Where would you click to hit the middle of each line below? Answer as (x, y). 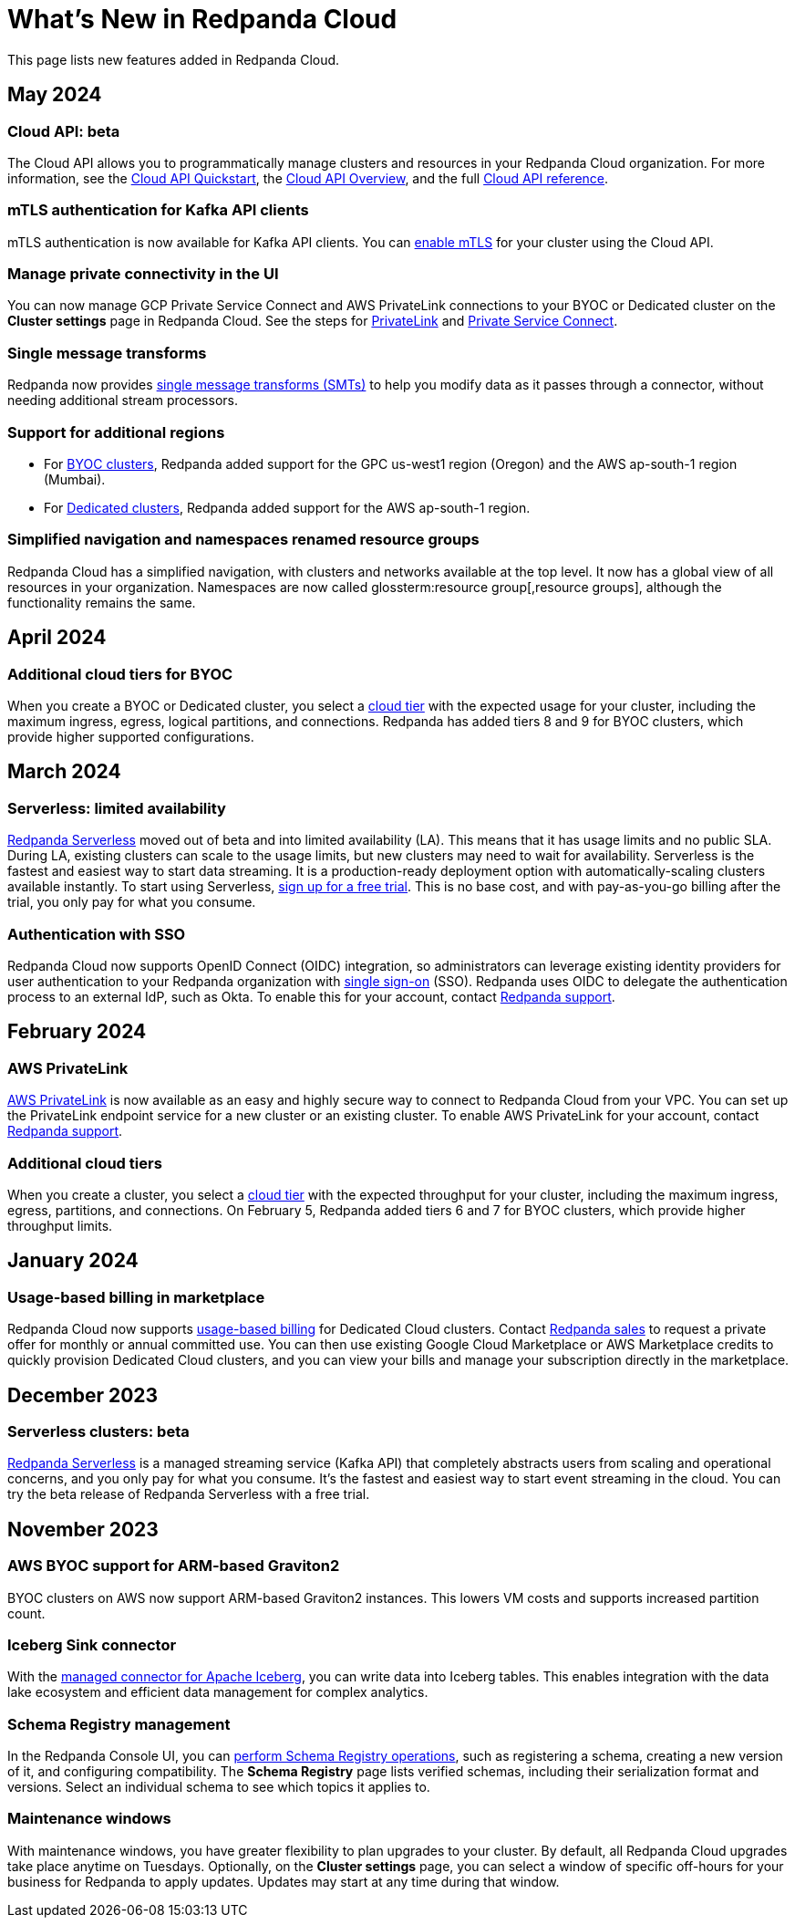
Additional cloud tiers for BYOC (120, 674)
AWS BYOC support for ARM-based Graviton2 (174, 1566)
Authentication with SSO (97, 934)
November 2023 (83, 1529)
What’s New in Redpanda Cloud (202, 19)
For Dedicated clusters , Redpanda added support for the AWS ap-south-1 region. (287, 507)
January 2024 (73, 1261)
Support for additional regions (116, 432)
